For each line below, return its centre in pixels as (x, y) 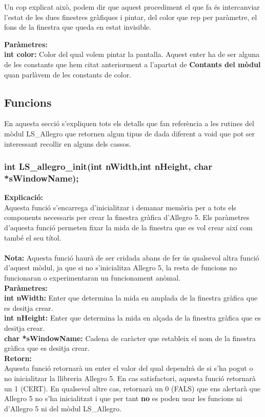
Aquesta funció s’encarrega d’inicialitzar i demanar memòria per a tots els (120, 207)
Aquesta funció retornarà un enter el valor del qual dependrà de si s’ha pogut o (129, 368)
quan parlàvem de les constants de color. (68, 74)
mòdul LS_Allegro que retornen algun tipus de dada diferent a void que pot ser (130, 133)
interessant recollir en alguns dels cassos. (68, 143)
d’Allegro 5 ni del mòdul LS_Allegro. (63, 408)
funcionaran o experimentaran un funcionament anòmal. (92, 278)
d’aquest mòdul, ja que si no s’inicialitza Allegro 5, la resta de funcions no (120, 267)
